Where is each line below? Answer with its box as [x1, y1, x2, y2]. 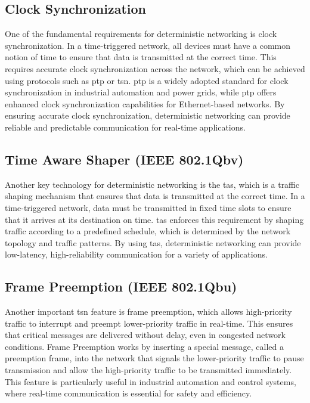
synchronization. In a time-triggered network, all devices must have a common [5, 39, 291, 51]
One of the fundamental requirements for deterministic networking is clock [5, 27, 277, 40]
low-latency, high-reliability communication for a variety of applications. [5, 248, 268, 261]
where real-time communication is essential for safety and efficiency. [5, 387, 252, 399]
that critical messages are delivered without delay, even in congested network [5, 328, 286, 341]
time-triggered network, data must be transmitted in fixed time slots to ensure [5, 201, 292, 213]
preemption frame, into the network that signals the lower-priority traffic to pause [5, 352, 304, 364]
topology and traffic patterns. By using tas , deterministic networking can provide [5, 236, 301, 249]
